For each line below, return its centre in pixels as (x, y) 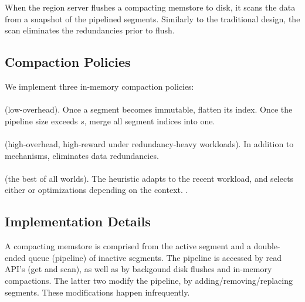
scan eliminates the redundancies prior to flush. (90, 30)
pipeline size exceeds (41, 121)
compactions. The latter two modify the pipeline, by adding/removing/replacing (149, 280)
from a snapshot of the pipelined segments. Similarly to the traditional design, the (152, 18)
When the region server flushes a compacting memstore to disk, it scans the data (150, 7)
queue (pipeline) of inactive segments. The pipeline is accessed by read (155, 257)
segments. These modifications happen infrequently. (97, 292)
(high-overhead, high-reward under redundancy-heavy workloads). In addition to (149, 143)
